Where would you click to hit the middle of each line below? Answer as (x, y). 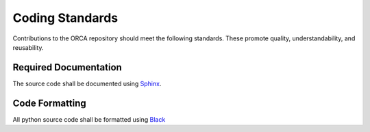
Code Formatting (49, 103)
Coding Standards (65, 18)
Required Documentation (67, 67)
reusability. (28, 47)
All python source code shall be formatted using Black (89, 119)
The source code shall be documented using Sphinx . (87, 83)
